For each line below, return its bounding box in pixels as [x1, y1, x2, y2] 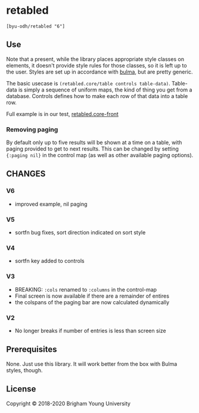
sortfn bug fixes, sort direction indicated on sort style [14, 229, 146, 236]
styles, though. [6, 366, 43, 374]
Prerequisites [6, 344, 57, 354]
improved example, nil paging [14, 200, 88, 207]
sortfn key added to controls [14, 258, 85, 265]
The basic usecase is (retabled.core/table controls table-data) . [6, 79, 171, 87]
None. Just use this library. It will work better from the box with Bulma [6, 360, 178, 368]
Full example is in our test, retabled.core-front [6, 110, 119, 117]
